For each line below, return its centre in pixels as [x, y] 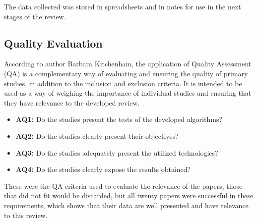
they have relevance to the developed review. [72, 102]
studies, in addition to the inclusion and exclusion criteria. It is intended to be [123, 83]
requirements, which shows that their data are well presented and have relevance [126, 205]
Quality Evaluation [53, 43]
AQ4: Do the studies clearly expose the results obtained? [103, 169]
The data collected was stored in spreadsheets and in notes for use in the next [123, 6]
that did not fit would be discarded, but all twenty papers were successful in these [129, 195]
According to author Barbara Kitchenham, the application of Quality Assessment [128, 64]
